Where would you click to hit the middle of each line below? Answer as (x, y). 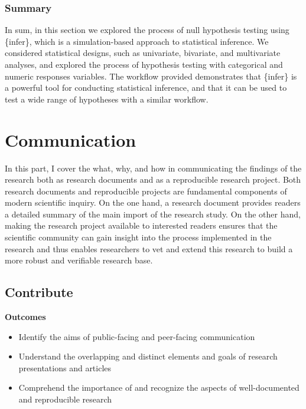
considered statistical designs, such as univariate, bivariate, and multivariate (143, 53)
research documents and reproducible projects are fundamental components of (146, 191)
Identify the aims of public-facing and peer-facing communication (137, 336)
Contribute (39, 292)
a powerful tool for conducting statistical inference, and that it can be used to (146, 88)
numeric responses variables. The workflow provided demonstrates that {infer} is (151, 76)
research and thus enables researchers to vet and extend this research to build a (149, 248)
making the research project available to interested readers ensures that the (141, 225)
